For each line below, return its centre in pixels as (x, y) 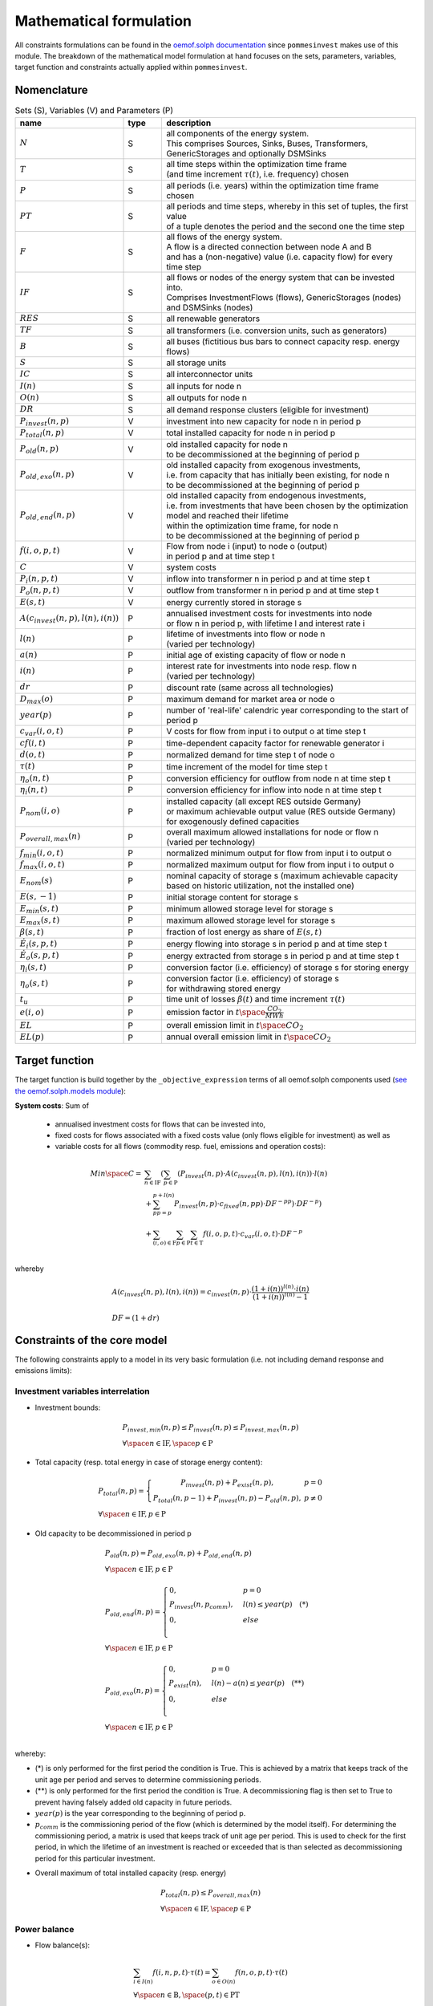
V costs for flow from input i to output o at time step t (266, 732)
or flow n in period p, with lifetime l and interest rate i (265, 623)
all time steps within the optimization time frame (256, 164)
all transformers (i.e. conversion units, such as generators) (276, 331)
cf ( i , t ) (32, 743)
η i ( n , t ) (34, 791)
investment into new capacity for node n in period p (263, 421)
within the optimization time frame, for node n (252, 526)
